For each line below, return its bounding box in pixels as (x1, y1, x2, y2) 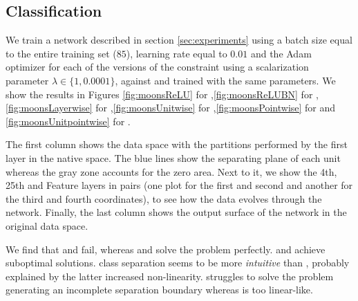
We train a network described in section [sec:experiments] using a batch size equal (6, 33, 352, 47)
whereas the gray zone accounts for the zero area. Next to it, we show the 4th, (6, 164, 337, 179)
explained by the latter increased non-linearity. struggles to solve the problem (6, 268, 334, 283)
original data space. (6, 218, 88, 232)
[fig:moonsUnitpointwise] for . (6, 113, 131, 128)
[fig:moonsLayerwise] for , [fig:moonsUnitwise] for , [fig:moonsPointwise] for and (6, 100, 336, 115)
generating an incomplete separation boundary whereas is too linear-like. (6, 282, 313, 297)
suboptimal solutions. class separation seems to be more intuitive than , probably (6, 255, 350, 270)
